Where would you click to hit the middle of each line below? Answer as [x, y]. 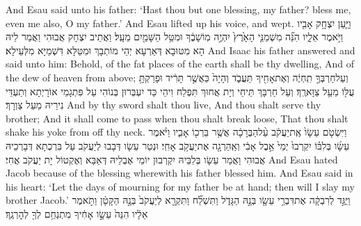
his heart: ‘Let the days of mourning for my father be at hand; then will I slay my [180, 186]
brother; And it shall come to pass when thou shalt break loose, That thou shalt [177, 118]
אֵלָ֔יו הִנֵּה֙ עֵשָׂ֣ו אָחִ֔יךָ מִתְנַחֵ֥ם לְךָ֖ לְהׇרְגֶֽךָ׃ [77, 213]
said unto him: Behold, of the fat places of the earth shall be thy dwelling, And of [180, 64]
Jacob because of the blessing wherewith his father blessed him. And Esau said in [179, 173]
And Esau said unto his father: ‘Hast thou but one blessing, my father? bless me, [178, 9]
